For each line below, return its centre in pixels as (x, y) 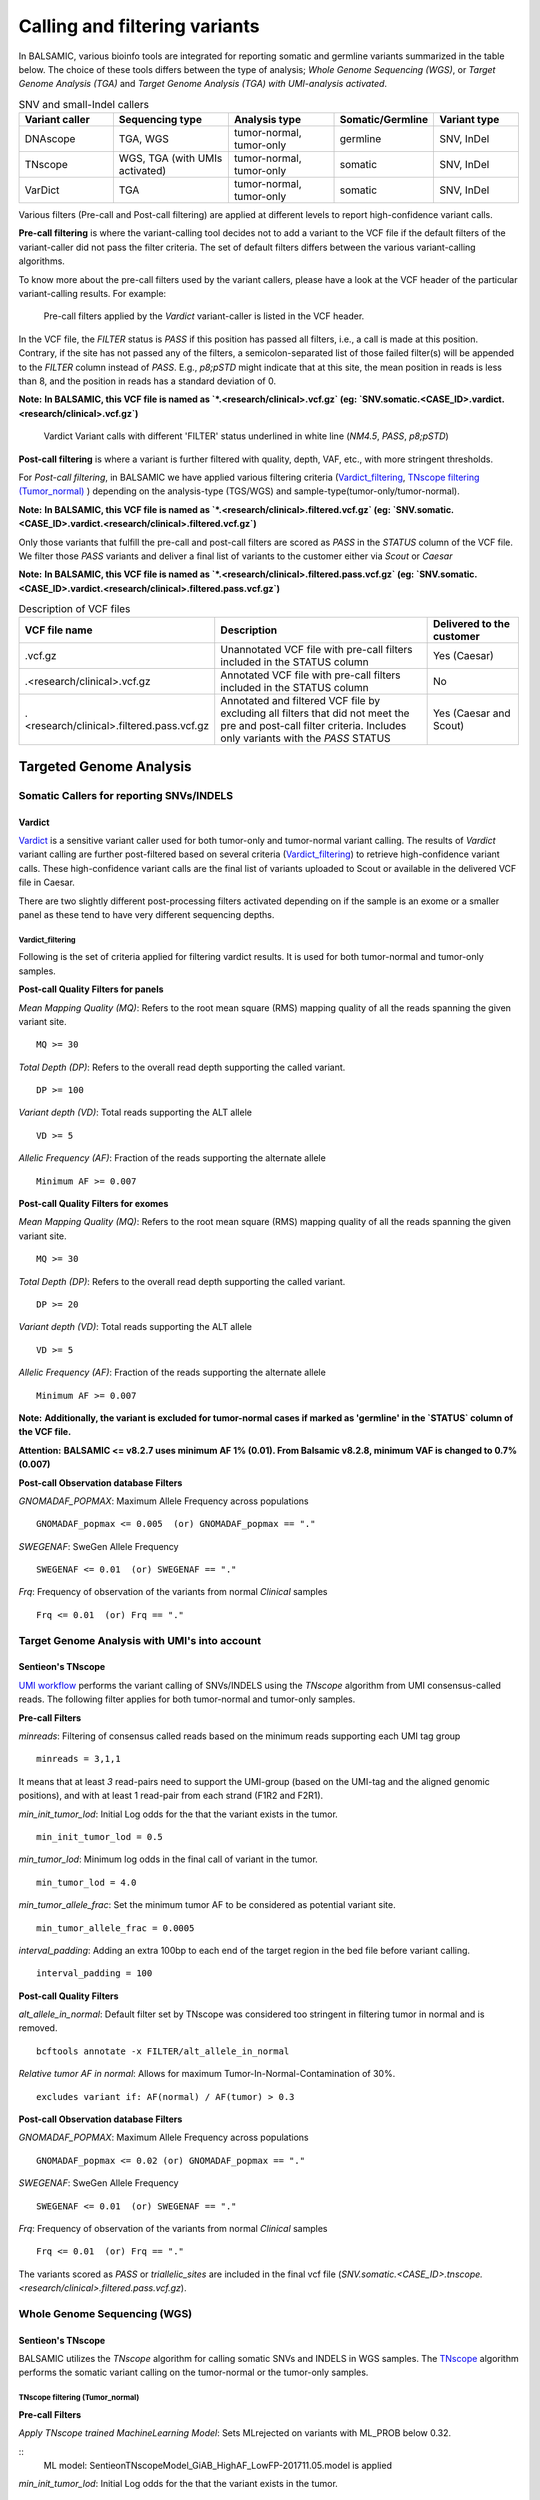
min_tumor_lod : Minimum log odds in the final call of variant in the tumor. (168, 1859)
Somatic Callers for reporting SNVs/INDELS (126, 795)
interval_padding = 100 (94, 1973)
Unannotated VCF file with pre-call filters (317, 650)
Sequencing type (160, 120)
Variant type (469, 120)
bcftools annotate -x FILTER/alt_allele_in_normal (163, 2051)
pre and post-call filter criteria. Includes (313, 726)
